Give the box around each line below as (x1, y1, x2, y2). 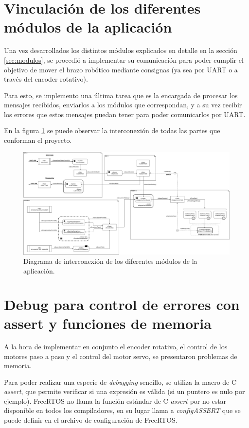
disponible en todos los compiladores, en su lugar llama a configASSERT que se (4, 405, 241, 415)
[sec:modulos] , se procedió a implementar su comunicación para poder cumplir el (4, 54, 244, 65)
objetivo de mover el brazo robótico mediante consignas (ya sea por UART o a (4, 64, 238, 74)
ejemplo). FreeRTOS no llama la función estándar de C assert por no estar (4, 395, 227, 406)
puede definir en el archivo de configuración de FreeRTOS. (4, 415, 178, 425)
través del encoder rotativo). (4, 74, 88, 84)
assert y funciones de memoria (4, 313, 212, 333)
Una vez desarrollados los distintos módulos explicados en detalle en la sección (4, 45, 237, 55)
